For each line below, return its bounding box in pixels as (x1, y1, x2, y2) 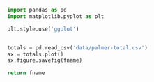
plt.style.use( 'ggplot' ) (7, 25, 79, 33)
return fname (7, 69, 45, 76)
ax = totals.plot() (7, 51, 64, 58)
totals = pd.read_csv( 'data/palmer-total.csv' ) (7, 44, 148, 51)
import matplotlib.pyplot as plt (7, 13, 105, 20)
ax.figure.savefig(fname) (7, 57, 82, 64)
